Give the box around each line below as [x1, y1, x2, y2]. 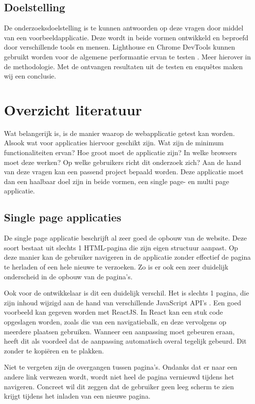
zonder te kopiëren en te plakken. [4, 345, 104, 355]
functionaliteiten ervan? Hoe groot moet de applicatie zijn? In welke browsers [4, 147, 237, 158]
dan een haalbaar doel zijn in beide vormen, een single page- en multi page [4, 176, 229, 186]
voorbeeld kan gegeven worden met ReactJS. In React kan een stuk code [4, 307, 223, 317]
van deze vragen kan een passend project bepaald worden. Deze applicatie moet [4, 166, 244, 177]
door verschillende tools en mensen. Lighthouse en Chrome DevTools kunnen [4, 42, 235, 52]
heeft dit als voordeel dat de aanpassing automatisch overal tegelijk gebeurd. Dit [4, 336, 247, 346]
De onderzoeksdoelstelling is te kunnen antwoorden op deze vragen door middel [4, 23, 244, 33]
